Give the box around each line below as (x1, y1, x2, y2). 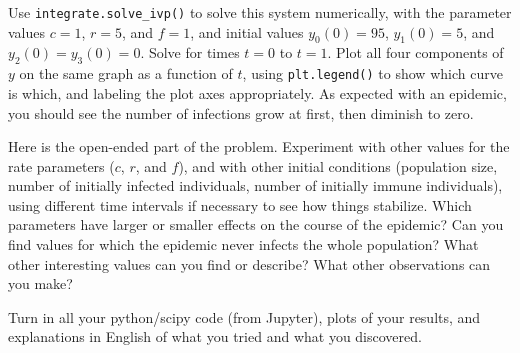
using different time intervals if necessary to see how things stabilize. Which (8, 194, 472, 215)
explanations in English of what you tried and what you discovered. (8, 326, 422, 347)
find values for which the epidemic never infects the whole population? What (8, 234, 479, 255)
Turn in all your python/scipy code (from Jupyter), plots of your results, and (8, 306, 481, 327)
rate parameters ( (8, 155, 115, 176)
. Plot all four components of (327, 42, 504, 63)
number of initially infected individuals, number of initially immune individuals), (8, 175, 503, 196)
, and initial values (190, 21, 304, 42)
